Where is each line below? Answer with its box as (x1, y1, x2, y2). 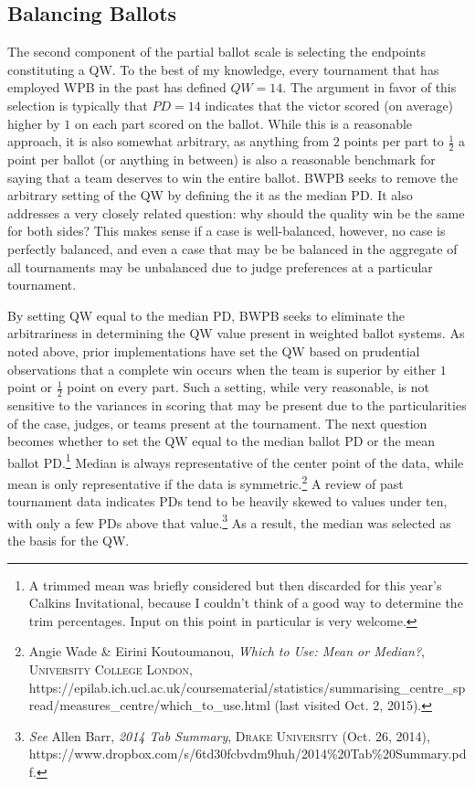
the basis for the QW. (7, 531, 130, 550)
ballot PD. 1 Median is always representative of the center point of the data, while (7, 450, 464, 472)
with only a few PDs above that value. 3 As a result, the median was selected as (7, 510, 451, 532)
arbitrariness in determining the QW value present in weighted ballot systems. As (7, 324, 465, 343)
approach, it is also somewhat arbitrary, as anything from (7, 132, 330, 151)
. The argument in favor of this (282, 78, 457, 97)
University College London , (28, 660, 194, 679)
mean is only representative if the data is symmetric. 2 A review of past (7, 471, 404, 493)
